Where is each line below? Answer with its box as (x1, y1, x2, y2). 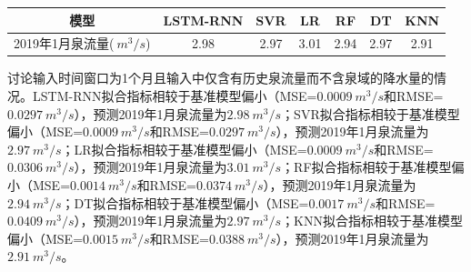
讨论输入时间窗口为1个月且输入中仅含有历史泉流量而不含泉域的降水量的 (7, 68, 434, 87)
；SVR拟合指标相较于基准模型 (281, 104, 460, 123)
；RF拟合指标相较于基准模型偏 (281, 157, 465, 176)
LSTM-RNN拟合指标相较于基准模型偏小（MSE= (32, 86, 317, 106)
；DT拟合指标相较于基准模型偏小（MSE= (61, 193, 309, 212)
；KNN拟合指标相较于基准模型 (281, 211, 464, 230)
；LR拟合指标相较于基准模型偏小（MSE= (61, 139, 307, 158)
